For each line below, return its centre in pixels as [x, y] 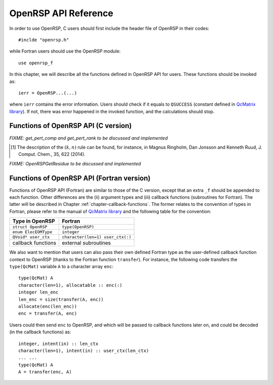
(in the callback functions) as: [40, 332]
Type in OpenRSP [34, 221]
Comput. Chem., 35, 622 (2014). [52, 154]
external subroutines [86, 243]
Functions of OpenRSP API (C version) [71, 126]
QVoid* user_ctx [31, 237]
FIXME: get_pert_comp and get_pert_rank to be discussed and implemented [88, 138]
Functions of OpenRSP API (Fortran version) [80, 178]
